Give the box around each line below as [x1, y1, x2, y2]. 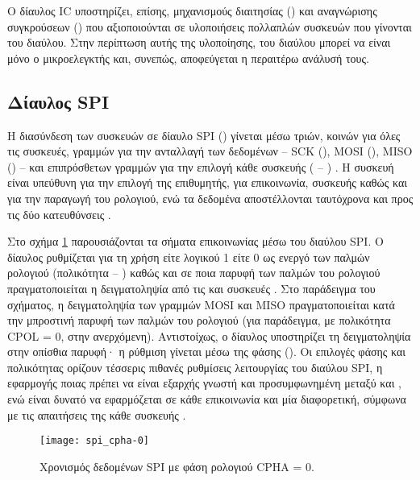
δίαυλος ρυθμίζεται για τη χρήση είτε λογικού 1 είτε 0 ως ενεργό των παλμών [7, 248, 370, 265]
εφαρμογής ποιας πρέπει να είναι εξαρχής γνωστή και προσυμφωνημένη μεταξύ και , [7, 374, 401, 391]
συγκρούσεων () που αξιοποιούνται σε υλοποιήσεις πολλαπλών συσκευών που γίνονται [7, 18, 412, 35]
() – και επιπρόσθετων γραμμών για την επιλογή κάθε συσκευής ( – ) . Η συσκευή [7, 158, 394, 175]
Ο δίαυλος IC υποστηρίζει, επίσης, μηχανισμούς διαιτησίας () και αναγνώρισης [7, 2, 377, 19]
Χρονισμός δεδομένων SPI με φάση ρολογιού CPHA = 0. [40, 457, 314, 474]
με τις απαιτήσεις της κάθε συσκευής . [7, 406, 186, 423]
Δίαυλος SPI [7, 89, 110, 114]
